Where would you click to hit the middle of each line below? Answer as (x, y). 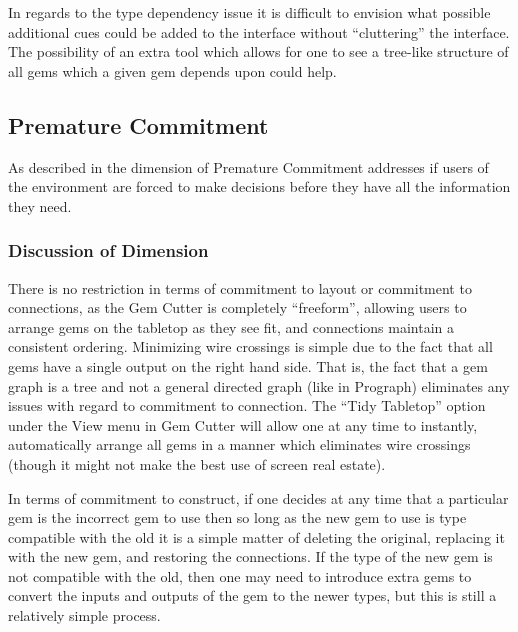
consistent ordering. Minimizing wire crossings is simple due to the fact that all (250, 346)
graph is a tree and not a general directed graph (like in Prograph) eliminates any (259, 385)
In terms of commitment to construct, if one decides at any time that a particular (258, 497)
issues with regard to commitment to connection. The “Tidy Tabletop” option (247, 405)
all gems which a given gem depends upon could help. (172, 70)
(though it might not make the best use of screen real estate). (197, 463)
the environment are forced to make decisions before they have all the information (259, 186)
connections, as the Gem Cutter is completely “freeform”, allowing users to (237, 307)
